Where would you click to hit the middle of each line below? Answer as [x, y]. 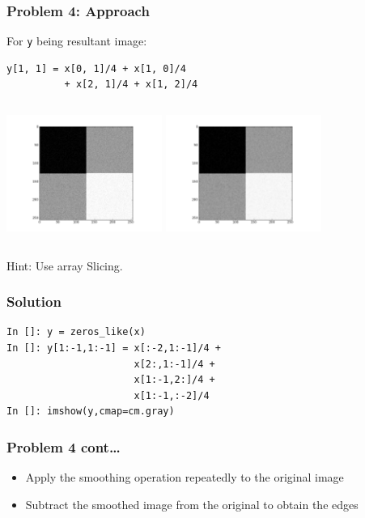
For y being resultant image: [77, 41]
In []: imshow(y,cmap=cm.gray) [91, 412]
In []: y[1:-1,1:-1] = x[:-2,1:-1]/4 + [114, 348]
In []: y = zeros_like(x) [76, 332]
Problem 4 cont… [64, 446]
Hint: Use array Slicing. [65, 265]
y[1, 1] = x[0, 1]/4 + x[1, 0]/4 [96, 68]
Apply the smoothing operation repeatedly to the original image [185, 477]
